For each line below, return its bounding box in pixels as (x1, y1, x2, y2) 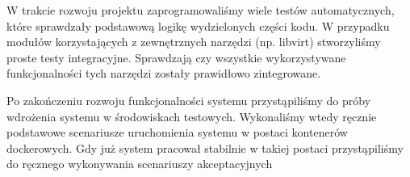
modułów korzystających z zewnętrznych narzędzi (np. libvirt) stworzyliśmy (6, 33, 381, 50)
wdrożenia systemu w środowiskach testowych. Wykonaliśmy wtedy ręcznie (6, 107, 377, 124)
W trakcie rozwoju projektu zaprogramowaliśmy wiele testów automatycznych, (6, 2, 395, 18)
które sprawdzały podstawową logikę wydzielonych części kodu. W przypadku (6, 17, 390, 34)
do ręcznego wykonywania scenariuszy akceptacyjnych (6, 155, 273, 172)
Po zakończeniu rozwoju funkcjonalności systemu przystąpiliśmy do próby (6, 91, 371, 108)
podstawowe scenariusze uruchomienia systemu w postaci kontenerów (6, 124, 348, 141)
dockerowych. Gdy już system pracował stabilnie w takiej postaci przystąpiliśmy (6, 139, 404, 156)
